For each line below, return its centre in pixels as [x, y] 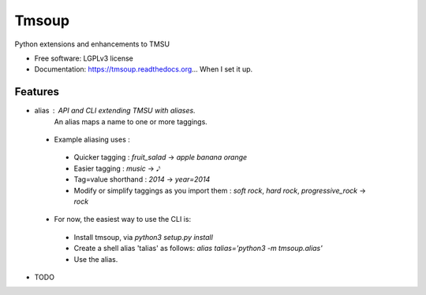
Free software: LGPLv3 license [84, 58]
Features [37, 92]
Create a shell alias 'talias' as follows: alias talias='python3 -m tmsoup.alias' [198, 249]
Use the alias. [96, 259]
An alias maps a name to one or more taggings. [131, 121]
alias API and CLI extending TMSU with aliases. [115, 111]
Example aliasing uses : [92, 140]
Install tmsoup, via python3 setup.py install [143, 237]
